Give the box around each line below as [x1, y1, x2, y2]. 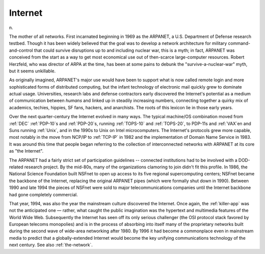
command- [228, 40, 250, 46]
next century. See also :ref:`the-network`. [9, 242, 93, 248]
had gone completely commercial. [9, 191, 78, 197]
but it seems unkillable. [9, 68, 56, 74]
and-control [9, 47, 33, 53]
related [9, 164, 24, 170]
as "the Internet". [9, 148, 44, 154]
